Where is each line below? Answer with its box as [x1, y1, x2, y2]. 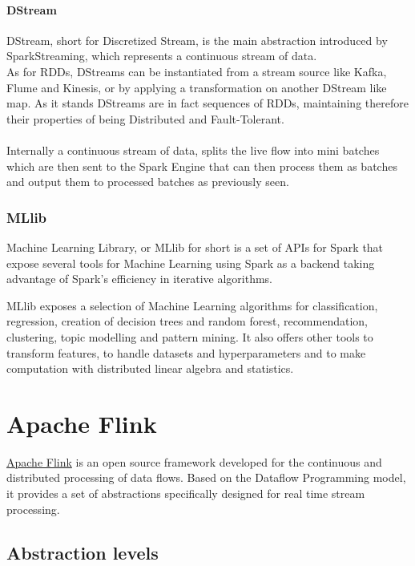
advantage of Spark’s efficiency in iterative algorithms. [6, 270, 272, 287]
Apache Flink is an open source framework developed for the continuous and [6, 453, 382, 470]
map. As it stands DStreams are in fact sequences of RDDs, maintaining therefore [6, 95, 409, 111]
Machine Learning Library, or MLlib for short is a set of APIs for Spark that [6, 238, 384, 255]
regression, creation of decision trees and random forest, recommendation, [6, 313, 368, 329]
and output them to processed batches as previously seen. [6, 173, 289, 190]
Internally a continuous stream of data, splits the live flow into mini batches [6, 141, 380, 158]
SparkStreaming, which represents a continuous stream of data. [6, 47, 317, 64]
